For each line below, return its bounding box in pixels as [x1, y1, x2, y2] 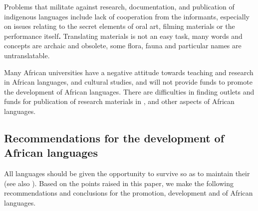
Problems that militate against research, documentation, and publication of [4, 1, 235, 11]
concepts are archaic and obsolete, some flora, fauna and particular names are [4, 40, 242, 51]
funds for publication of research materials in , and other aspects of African [4, 96, 235, 106]
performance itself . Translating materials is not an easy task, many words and [4, 30, 243, 41]
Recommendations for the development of [4, 130, 225, 145]
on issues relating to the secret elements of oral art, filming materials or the [4, 21, 235, 31]
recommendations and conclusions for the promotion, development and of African [4, 188, 253, 198]
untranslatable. [4, 50, 50, 60]
